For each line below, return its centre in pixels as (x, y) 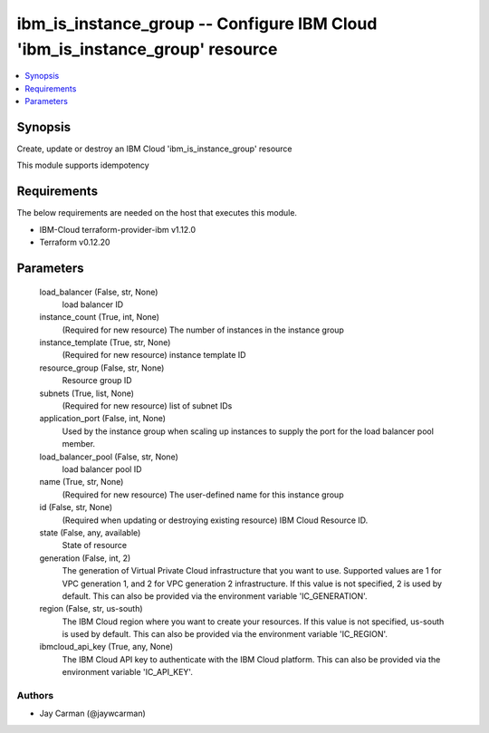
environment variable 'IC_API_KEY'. (128, 672)
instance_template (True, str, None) (105, 342)
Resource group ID (97, 381)
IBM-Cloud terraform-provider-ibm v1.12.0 (118, 229)
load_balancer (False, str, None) (99, 292)
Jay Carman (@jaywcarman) (93, 714)
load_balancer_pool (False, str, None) (109, 457)
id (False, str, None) (76, 507)
